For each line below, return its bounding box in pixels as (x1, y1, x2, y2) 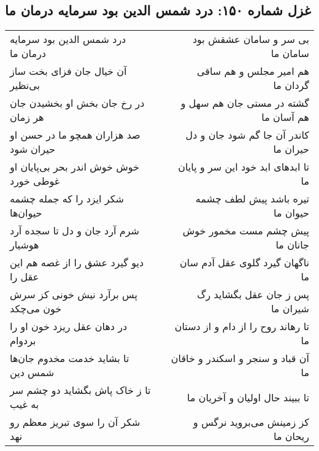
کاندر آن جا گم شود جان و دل (185, 128, 309, 142)
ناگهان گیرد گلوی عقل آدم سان (180, 255, 309, 270)
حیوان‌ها (10, 206, 42, 220)
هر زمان (10, 110, 44, 125)
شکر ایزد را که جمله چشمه (10, 191, 124, 206)
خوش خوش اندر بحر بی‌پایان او (10, 160, 140, 174)
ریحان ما (274, 429, 309, 444)
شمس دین (10, 365, 55, 380)
